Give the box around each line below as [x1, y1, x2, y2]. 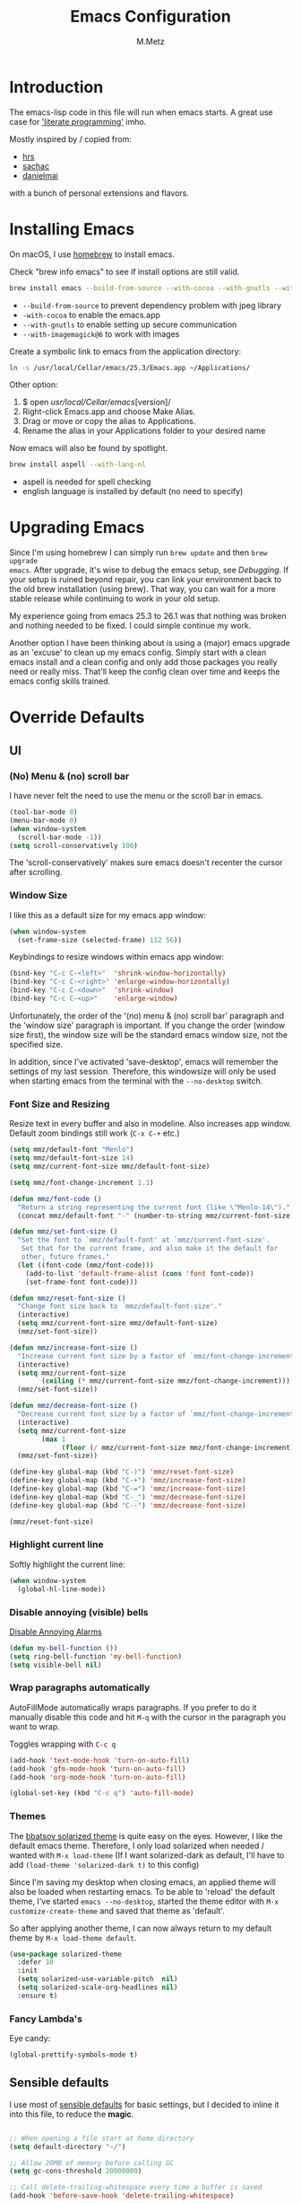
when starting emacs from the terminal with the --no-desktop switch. [9, 1075, 263, 1086]
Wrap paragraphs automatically [9, 1682, 150, 1694]
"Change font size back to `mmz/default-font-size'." [17, 1302, 222, 1311]
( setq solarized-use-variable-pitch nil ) [17, 1975, 178, 1984]
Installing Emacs [9, 218, 135, 239]
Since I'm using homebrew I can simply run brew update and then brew [9, 547, 268, 558]
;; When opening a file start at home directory [9, 2134, 194, 2143]
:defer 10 [17, 1958, 54, 1967]
